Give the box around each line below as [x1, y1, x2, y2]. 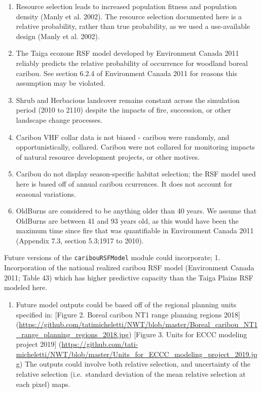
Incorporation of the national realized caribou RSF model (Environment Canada [4, 262, 254, 273]
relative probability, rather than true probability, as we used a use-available [16, 21, 250, 31]
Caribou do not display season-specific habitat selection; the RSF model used [16, 168, 256, 179]
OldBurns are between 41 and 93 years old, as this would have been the [16, 215, 239, 226]
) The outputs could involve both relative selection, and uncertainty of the [19, 359, 251, 369]
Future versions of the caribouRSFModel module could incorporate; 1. [4, 252, 220, 263]
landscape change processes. [16, 114, 103, 125]
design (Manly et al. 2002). [16, 30, 100, 41]
